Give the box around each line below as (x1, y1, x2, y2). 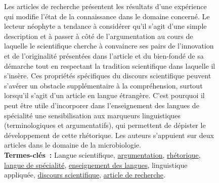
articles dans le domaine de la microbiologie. (4, 140, 141, 150)
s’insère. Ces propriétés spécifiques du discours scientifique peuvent (4, 70, 211, 81)
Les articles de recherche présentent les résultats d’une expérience (4, 1, 207, 11)
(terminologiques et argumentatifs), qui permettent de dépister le (4, 120, 206, 130)
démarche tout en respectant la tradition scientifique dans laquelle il (4, 60, 215, 71)
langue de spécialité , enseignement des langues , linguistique (4, 159, 188, 170)
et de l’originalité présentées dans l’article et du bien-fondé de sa (4, 50, 204, 61)
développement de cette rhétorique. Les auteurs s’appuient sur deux (4, 129, 214, 140)
